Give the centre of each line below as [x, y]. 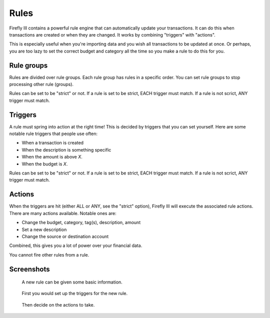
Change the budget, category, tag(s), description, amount [81, 222]
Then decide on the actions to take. [58, 304]
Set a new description [44, 229]
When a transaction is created [53, 143]
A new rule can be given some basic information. [72, 282]
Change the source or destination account [65, 236]
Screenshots [29, 269]
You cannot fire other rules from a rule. [49, 254]
